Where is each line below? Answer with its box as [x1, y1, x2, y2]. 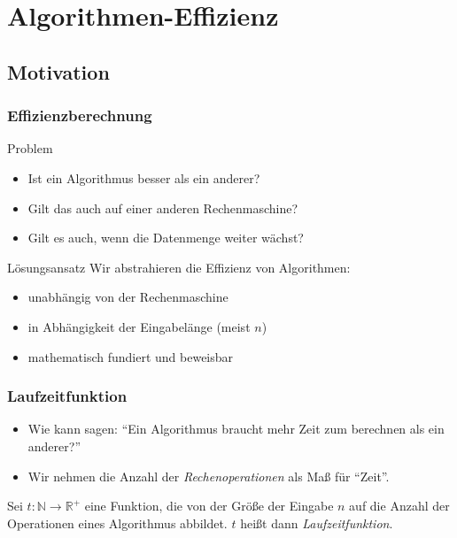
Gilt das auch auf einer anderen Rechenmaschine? [27, 198, 298, 217]
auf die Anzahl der [349, 496, 450, 515]
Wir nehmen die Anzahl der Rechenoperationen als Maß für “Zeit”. [27, 466, 390, 485]
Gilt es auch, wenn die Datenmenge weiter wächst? [27, 228, 304, 247]
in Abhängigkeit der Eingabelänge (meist [27, 317, 251, 335]
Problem [7, 139, 53, 158]
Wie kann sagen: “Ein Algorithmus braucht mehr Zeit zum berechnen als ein [27, 419, 445, 438]
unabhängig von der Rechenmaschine [27, 288, 228, 306]
